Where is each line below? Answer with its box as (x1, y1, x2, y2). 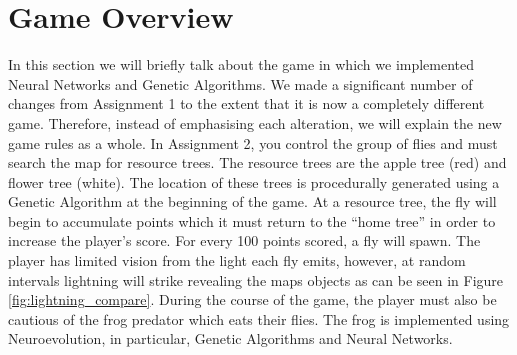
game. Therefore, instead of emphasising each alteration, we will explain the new (8, 112, 502, 133)
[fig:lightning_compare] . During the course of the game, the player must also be (8, 289, 497, 310)
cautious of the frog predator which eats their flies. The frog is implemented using (8, 308, 510, 329)
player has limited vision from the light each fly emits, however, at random (8, 250, 466, 271)
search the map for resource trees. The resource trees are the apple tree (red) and (8, 152, 507, 173)
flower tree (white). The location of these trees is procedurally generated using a (8, 171, 500, 192)
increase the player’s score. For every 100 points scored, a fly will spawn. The (8, 230, 481, 251)
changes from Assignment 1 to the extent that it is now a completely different (8, 93, 485, 114)
